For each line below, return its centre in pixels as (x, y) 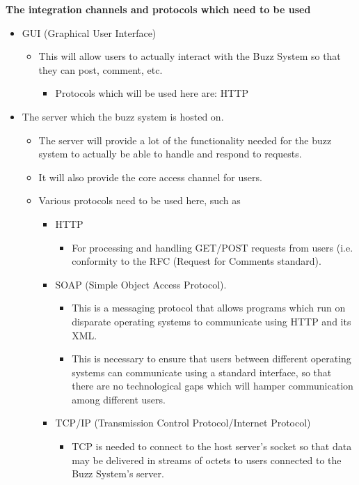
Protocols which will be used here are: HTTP (152, 93)
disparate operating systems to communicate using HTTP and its (212, 321)
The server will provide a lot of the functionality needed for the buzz (185, 140)
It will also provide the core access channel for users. (150, 177)
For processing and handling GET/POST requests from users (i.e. (213, 247)
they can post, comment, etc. (101, 69)
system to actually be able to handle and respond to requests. (170, 154)
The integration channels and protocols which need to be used (158, 9)
